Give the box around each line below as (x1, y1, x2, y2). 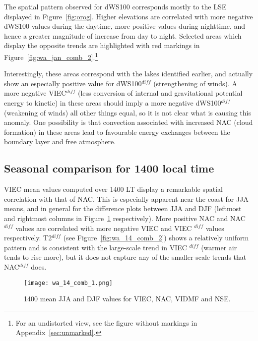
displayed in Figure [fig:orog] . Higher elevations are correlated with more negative (4, 11, 253, 21)
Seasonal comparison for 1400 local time (4, 161, 214, 176)
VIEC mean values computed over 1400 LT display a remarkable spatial (4, 184, 223, 194)
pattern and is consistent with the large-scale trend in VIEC (4, 242, 187, 252)
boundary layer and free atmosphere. (4, 136, 116, 147)
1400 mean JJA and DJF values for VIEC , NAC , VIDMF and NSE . (24, 293, 231, 304)
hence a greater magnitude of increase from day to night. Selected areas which (4, 30, 242, 41)
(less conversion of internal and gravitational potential (78, 88, 243, 98)
